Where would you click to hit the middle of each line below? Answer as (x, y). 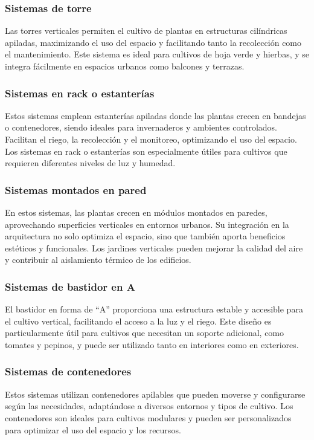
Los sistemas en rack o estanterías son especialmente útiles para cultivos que (146, 151)
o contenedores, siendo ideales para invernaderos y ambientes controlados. (141, 127)
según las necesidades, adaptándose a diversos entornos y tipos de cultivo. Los (149, 406)
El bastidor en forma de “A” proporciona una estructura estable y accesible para (154, 309)
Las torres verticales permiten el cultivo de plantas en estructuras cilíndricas (146, 31)
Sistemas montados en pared (76, 189)
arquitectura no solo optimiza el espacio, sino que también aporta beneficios (145, 236)
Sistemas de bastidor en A (70, 286)
